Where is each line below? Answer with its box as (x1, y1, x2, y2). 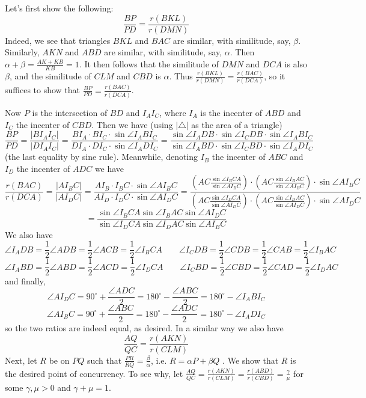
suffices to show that (5, 84, 81, 96)
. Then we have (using (91, 118, 173, 130)
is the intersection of (32, 106, 108, 118)
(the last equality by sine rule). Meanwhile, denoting (5, 150, 198, 163)
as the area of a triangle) (191, 118, 282, 130)
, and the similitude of (9, 69, 91, 82)
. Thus (169, 69, 193, 82)
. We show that (222, 354, 279, 366)
